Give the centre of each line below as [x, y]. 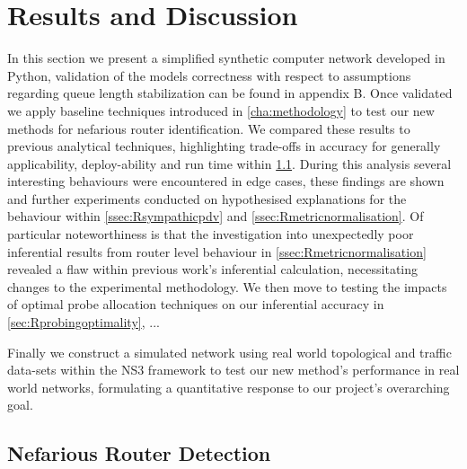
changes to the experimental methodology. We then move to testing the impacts [227, 286]
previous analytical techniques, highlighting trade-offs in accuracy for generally [224, 146]
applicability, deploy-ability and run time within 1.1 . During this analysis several [229, 163]
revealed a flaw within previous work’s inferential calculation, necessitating [213, 269]
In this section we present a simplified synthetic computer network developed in [226, 58]
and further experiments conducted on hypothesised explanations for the [207, 198]
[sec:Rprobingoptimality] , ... [84, 322]
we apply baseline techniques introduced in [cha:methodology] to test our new [221, 110]
